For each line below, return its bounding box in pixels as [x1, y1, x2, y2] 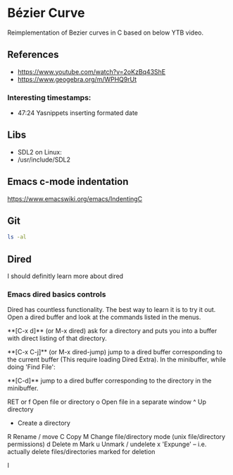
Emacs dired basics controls [7, 289, 106, 299]
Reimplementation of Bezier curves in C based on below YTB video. [7, 28, 204, 37]
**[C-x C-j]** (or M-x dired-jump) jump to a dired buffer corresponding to [7, 348, 223, 356]
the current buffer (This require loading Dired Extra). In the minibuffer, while [7, 355, 227, 364]
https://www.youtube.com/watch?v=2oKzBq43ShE [17, 67, 166, 76]
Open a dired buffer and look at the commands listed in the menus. [7, 313, 201, 322]
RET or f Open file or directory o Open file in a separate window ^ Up [7, 397, 206, 407]
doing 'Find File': [7, 363, 56, 371]
